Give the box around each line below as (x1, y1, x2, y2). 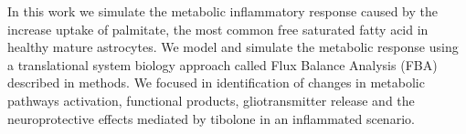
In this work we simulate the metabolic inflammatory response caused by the (7, 2, 439, 20)
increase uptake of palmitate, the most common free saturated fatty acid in (7, 19, 429, 38)
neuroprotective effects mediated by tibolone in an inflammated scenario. (7, 108, 415, 128)
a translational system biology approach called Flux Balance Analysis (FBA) (7, 55, 438, 74)
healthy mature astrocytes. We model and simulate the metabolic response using (7, 37, 459, 57)
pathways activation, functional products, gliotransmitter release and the (7, 90, 415, 109)
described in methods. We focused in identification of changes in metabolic (7, 73, 425, 92)
